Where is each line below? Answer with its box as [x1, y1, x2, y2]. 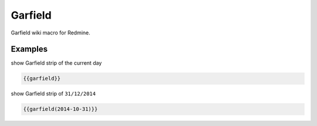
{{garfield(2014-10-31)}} [23, 106, 98, 113]
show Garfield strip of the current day [11, 60, 102, 66]
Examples [11, 44, 48, 54]
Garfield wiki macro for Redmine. [11, 29, 90, 36]
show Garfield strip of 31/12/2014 [11, 90, 96, 97]
